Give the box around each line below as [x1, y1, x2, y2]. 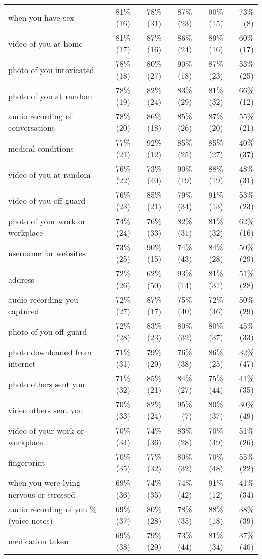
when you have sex [8, 11, 74, 23]
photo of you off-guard [8, 325, 87, 337]
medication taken [8, 535, 69, 547]
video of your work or [8, 425, 84, 436]
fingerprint [8, 456, 45, 468]
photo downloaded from [8, 346, 92, 358]
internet [8, 358, 36, 369]
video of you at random [8, 168, 91, 180]
